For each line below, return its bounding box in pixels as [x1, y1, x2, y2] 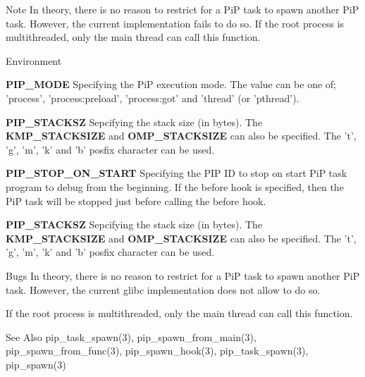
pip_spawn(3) [6, 357, 66, 371]
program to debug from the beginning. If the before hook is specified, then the [6, 179, 344, 194]
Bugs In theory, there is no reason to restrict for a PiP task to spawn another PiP [6, 268, 360, 283]
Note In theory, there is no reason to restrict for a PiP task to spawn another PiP [6, 2, 359, 16]
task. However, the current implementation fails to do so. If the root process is [6, 16, 345, 30]
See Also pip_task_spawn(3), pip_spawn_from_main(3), [6, 329, 256, 344]
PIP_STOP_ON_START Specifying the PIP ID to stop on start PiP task [6, 166, 347, 180]
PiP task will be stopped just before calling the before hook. [6, 193, 266, 208]
